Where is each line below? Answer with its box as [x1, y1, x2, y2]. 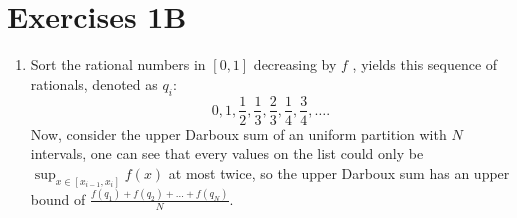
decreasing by [253, 54, 337, 75]
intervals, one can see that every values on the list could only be [30, 143, 424, 164]
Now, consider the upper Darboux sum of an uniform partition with [30, 123, 447, 144]
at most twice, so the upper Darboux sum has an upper [168, 162, 510, 183]
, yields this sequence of [352, 54, 498, 75]
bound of [30, 188, 86, 209]
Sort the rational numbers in [30, 54, 206, 75]
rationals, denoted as [30, 73, 158, 94]
